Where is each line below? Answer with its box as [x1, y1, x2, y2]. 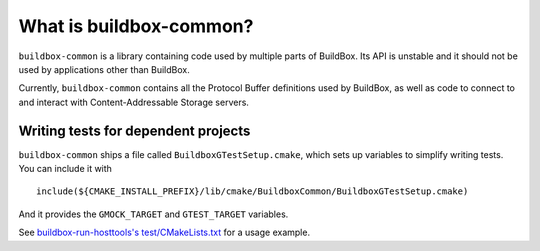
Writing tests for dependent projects [18, 122, 251, 139]
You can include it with [18, 163, 112, 175]
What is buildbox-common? [18, 15, 254, 37]
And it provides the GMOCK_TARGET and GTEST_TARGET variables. [18, 208, 289, 220]
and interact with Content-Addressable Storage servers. [18, 96, 250, 108]
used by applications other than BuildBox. [18, 63, 190, 75]
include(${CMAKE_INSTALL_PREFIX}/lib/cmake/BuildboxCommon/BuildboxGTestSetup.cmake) [36, 186, 469, 197]
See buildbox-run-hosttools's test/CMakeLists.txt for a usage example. [18, 226, 310, 239]
